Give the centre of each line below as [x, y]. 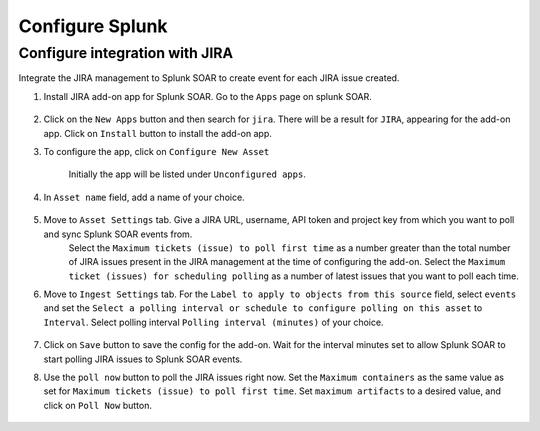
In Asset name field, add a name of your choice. [144, 197]
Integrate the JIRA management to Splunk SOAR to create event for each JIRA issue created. [209, 78]
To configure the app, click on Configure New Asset [156, 151]
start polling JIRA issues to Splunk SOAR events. [143, 359]
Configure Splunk [93, 26]
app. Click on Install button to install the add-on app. [157, 133]
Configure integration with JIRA [126, 53]
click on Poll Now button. [97, 405]
